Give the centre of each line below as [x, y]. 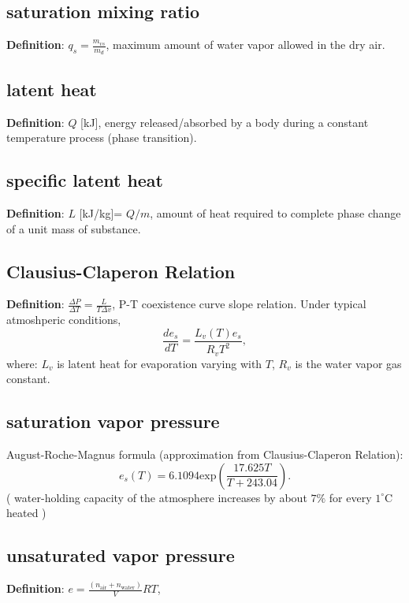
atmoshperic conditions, [64, 320]
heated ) [26, 513]
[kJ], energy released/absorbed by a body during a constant [225, 122]
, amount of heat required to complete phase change [275, 213]
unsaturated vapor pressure [121, 555]
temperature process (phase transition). [102, 138]
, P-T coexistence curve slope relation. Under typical [239, 304]
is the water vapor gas [348, 363]
